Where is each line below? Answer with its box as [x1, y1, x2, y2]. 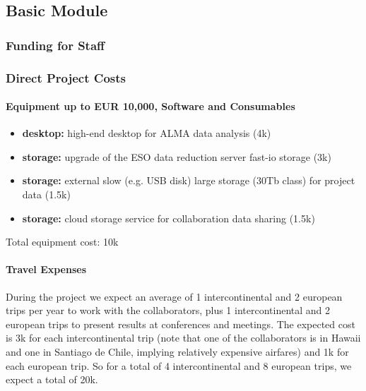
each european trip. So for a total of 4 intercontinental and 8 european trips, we [6, 358, 352, 373]
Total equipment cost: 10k [6, 234, 119, 249]
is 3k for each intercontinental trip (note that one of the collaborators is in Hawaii [6, 330, 361, 345]
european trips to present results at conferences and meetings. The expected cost [6, 316, 355, 331]
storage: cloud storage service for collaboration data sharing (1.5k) [22, 210, 315, 225]
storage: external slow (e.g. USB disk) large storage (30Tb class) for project [22, 173, 355, 188]
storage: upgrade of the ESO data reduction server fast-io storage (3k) [22, 149, 331, 164]
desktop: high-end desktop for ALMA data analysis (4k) [22, 126, 271, 140]
